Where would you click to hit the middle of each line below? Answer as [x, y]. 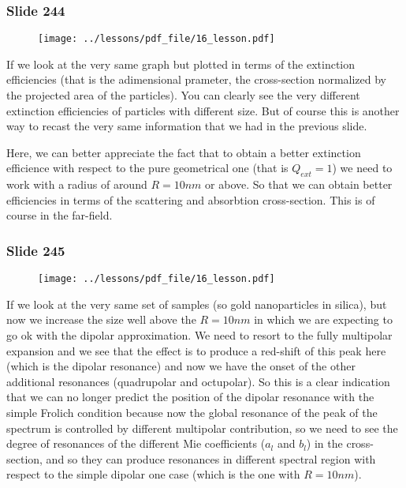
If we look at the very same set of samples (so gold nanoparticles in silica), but [197, 304]
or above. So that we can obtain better [299, 184]
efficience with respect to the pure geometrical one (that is [147, 168]
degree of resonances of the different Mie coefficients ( [136, 443]
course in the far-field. [60, 215]
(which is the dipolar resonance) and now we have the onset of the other [181, 366]
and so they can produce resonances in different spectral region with [211, 458]
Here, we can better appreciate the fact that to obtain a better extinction [184, 152]
